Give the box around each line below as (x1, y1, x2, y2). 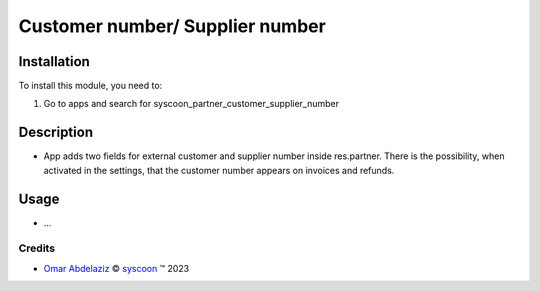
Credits (18, 241, 55, 255)
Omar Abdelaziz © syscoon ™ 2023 (43, 262, 190, 274)
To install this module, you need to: (18, 80, 163, 92)
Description (18, 124, 94, 141)
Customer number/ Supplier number (18, 15, 327, 37)
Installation (18, 53, 90, 70)
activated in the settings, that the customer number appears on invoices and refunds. (43, 164, 395, 176)
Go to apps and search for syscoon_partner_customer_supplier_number (43, 98, 340, 110)
